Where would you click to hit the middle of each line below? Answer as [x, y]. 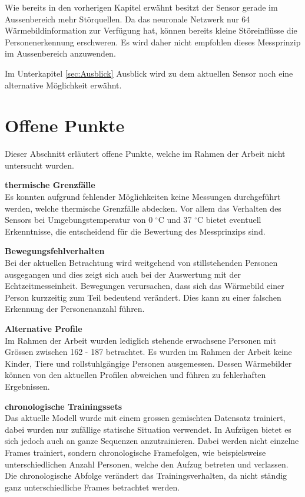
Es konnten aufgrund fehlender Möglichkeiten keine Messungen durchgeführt [143, 197]
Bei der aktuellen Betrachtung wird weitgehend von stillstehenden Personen [141, 263]
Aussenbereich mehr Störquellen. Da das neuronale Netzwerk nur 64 [127, 19]
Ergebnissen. [27, 386]
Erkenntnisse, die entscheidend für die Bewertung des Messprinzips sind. [135, 231]
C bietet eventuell [229, 220]
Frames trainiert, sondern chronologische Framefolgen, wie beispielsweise [135, 452]
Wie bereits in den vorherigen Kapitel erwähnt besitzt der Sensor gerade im [141, 7]
